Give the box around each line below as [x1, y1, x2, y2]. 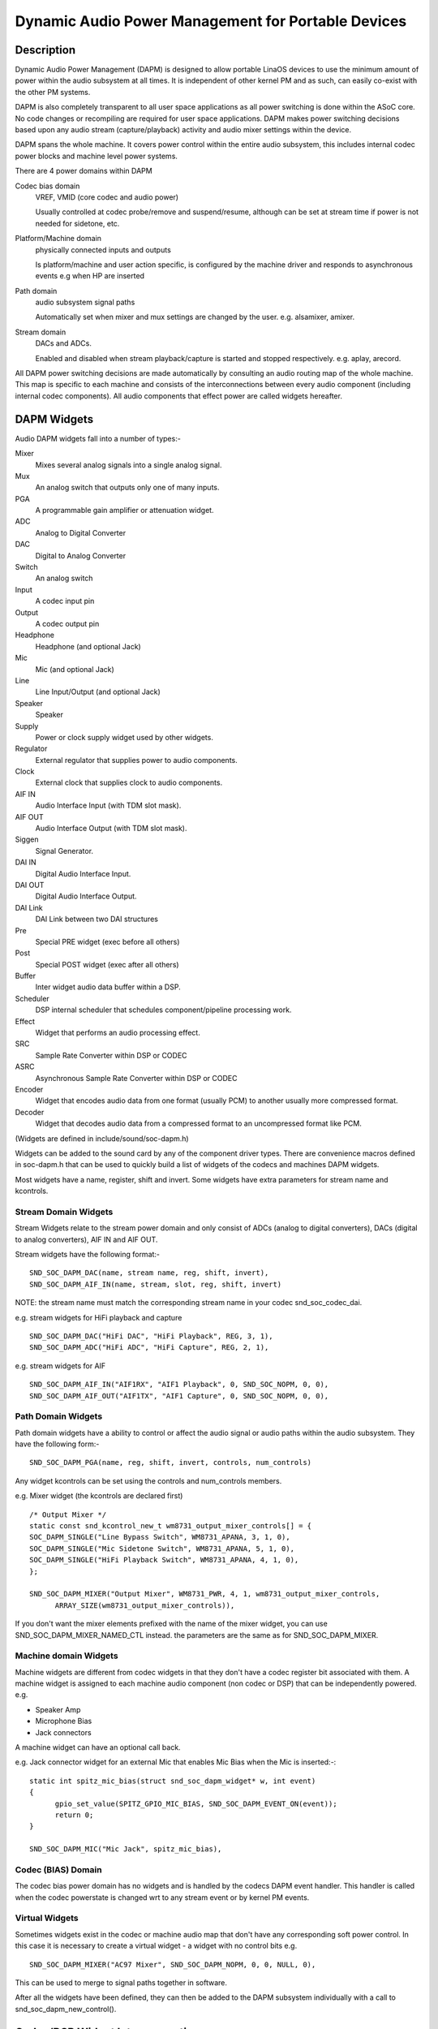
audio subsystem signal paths [35, 297, 135, 308]
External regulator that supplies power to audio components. [35, 755, 238, 765]
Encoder [15, 1084, 44, 1094]
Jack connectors [35, 1727, 92, 1737]
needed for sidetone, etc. [35, 218, 120, 228]
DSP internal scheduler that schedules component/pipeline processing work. [35, 1005, 292, 1014]
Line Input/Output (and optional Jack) [35, 687, 161, 697]
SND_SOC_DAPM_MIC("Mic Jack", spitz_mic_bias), [29, 1845, 222, 1854]
